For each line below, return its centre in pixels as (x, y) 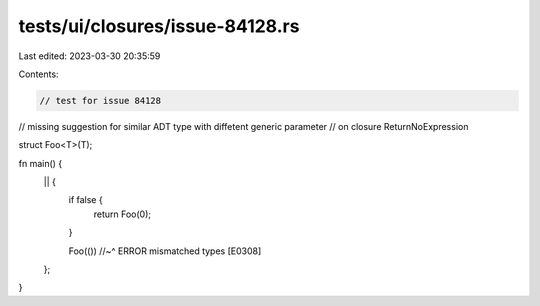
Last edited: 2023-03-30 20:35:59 (89, 56)
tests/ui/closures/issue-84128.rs (159, 26)
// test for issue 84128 (100, 100)
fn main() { (40, 163)
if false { (86, 200)
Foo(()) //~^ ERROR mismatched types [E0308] (165, 251)
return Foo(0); (122, 214)
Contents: (38, 74)
